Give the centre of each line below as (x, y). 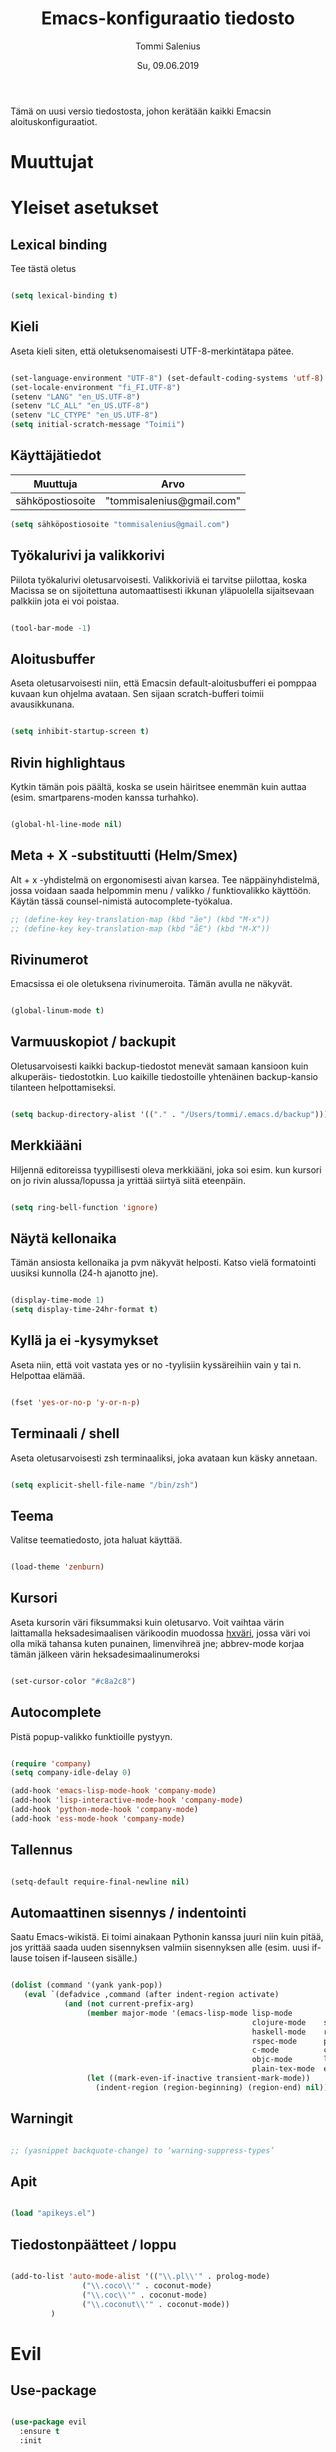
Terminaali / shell (65, 1433)
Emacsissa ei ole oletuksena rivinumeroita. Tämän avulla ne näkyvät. (151, 984)
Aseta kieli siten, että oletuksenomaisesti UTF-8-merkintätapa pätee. (152, 351)
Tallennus (41, 1850)
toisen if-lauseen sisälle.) (86, 1958)
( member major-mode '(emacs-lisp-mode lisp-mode (189, 2013)
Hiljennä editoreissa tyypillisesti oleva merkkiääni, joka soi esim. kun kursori (166, 1169)
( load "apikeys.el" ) (53, 2213)
